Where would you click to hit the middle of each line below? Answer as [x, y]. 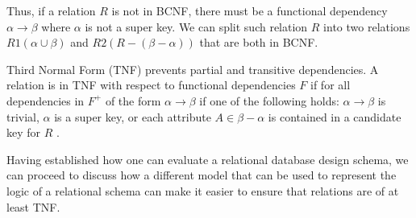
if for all [331, 85]
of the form [133, 100]
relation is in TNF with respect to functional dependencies [151, 85]
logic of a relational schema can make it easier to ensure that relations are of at [203, 190]
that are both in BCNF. [259, 42]
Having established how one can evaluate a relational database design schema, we [208, 159]
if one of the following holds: [269, 100]
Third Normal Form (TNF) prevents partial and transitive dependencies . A [193, 69]
